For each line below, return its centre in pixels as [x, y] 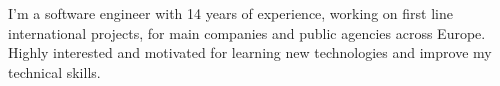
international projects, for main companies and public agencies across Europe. [247, 32]
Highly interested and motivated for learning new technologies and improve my [250, 52]
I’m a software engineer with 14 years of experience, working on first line [230, 13]
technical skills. [54, 71]
